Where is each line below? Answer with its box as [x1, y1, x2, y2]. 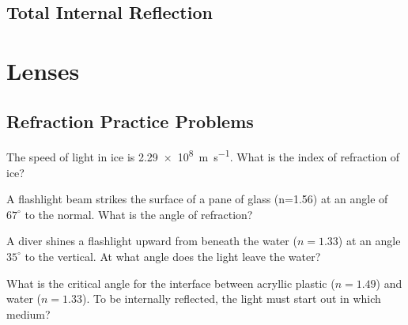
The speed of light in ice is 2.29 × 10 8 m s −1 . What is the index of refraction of [6, 146, 400, 165]
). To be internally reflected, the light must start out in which [81, 290, 381, 307]
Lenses [6, 54, 80, 86]
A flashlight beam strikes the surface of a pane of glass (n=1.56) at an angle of [6, 191, 388, 207]
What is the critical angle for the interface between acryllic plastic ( [6, 274, 335, 291]
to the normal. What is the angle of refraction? [25, 206, 253, 222]
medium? [6, 305, 51, 322]
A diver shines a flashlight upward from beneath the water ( [6, 232, 297, 249]
